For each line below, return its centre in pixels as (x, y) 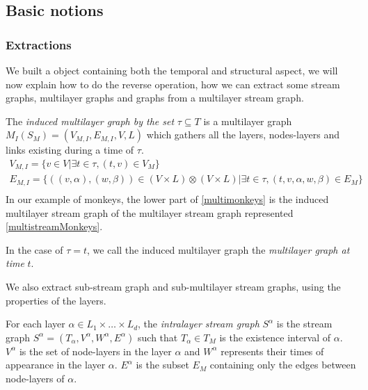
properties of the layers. (56, 300)
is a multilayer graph (248, 121)
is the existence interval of (275, 337)
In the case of (34, 249)
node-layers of (35, 378)
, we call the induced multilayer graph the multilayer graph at (218, 249)
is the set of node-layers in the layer (95, 351)
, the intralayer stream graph (199, 324)
